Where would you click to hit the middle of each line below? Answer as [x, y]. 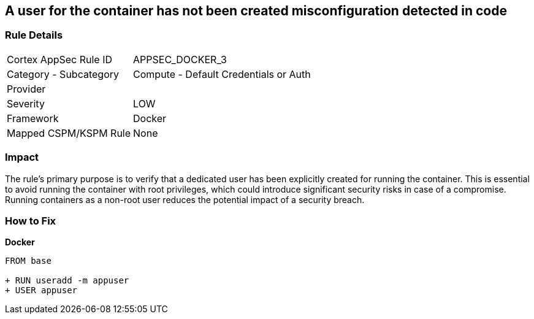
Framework [33, 118]
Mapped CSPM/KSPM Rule [69, 133]
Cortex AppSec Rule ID [60, 59]
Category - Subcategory [63, 74]
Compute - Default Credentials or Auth [222, 74]
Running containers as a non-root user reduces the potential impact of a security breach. [185, 199]
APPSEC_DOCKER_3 [180, 59]
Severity [26, 103]
